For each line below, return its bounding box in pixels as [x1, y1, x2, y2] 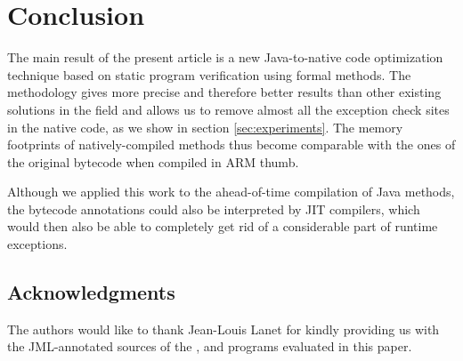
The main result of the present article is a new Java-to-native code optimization [7, 48, 443, 67]
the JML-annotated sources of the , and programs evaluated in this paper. [7, 337, 412, 356]
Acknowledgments [7, 278, 175, 306]
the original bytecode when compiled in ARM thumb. [7, 152, 299, 171]
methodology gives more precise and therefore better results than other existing [7, 83, 442, 101]
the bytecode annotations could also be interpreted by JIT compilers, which [7, 199, 420, 218]
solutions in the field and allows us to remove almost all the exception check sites [7, 100, 450, 118]
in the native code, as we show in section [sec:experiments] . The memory [7, 117, 403, 136]
